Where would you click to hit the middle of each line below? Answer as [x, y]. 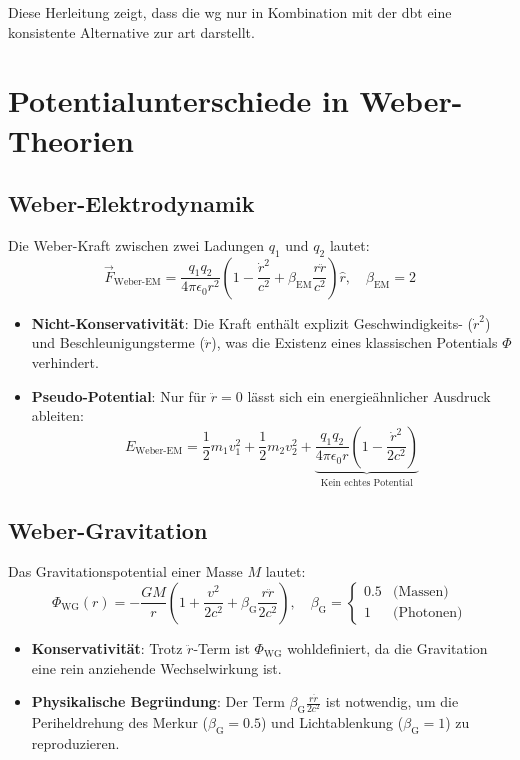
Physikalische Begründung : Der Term [158, 701]
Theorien [71, 139]
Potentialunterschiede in [178, 100]
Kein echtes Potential [366, 482]
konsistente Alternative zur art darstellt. [131, 31]
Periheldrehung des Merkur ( [120, 721]
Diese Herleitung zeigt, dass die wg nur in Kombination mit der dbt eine [230, 12]
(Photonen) [428, 613]
